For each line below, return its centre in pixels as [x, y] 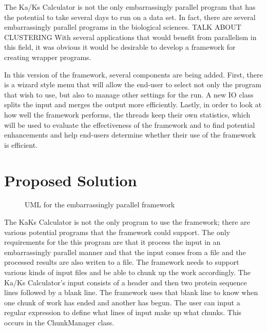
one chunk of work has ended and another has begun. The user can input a [122, 302]
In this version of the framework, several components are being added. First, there [133, 74]
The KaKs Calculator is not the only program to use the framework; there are [127, 222]
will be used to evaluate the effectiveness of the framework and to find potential [130, 124]
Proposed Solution [71, 180]
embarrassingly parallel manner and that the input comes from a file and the [125, 252]
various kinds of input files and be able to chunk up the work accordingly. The [127, 272]
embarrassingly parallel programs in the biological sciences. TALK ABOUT [123, 27]
